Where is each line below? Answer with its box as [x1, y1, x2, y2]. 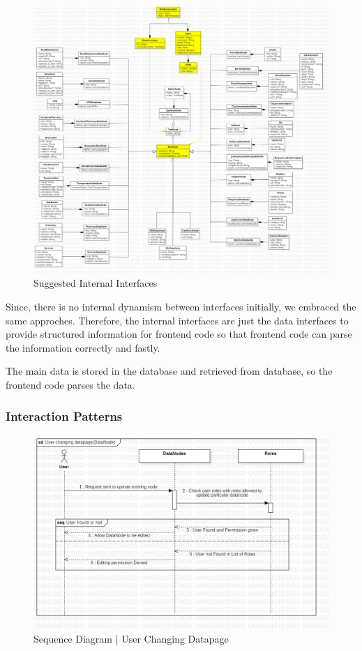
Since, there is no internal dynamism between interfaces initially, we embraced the [6, 299, 356, 314]
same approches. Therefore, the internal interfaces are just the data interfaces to [6, 313, 349, 327]
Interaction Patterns [6, 407, 123, 424]
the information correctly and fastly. [6, 340, 160, 354]
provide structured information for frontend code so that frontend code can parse [6, 327, 352, 341]
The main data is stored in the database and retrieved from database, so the [6, 364, 333, 378]
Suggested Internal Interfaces [33, 276, 158, 290]
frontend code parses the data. [6, 377, 135, 391]
